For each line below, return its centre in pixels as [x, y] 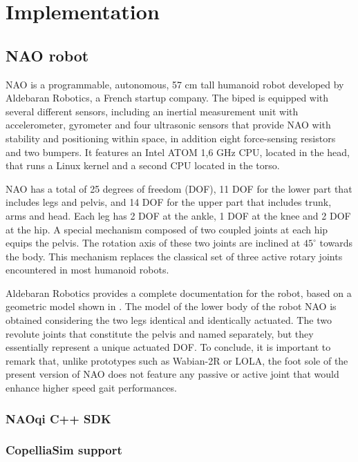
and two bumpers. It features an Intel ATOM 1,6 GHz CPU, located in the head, [178, 152]
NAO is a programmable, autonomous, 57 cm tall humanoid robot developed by [175, 84]
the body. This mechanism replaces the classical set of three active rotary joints [174, 256]
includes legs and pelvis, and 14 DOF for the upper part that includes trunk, [169, 202]
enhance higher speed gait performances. [91, 388]
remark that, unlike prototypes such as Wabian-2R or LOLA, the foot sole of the [177, 360]
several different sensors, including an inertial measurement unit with [152, 111]
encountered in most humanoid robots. [87, 270]
